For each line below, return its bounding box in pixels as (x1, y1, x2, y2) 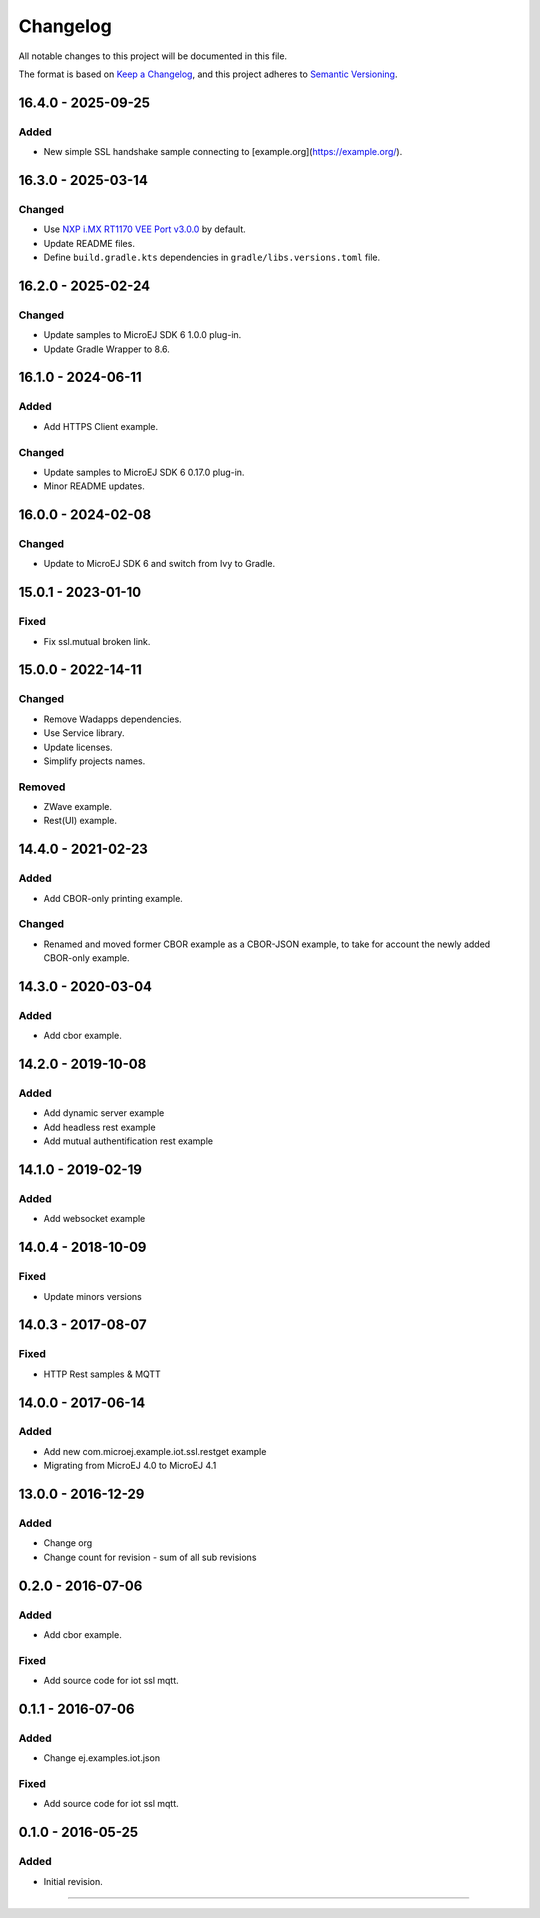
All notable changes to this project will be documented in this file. (18, 50, 288, 62)
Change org (43, 1537, 93, 1549)
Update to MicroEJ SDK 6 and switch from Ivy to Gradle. (43, 558, 275, 570)
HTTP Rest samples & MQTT (43, 1368, 162, 1380)
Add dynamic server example (43, 1107, 165, 1119)
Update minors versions (43, 1290, 142, 1302)
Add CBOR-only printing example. (43, 892, 184, 904)
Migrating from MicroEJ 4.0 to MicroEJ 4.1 (43, 1460, 217, 1472)
